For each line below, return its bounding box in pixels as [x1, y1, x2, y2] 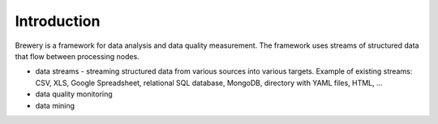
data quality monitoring [35, 89, 113, 99]
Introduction [15, 12, 101, 30]
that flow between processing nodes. [15, 51, 140, 61]
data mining [35, 100, 75, 110]
